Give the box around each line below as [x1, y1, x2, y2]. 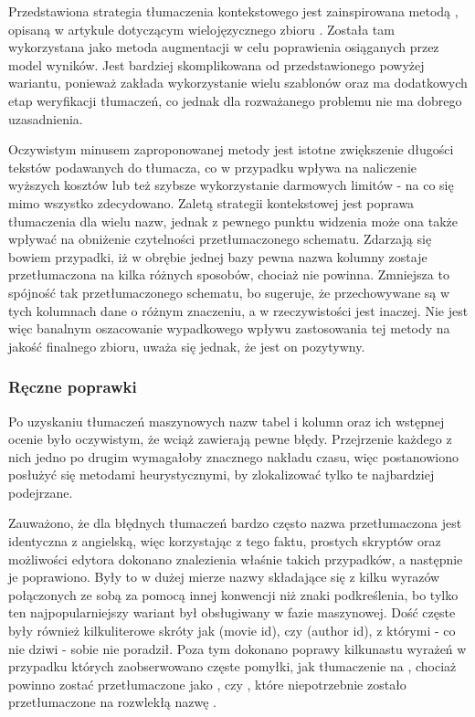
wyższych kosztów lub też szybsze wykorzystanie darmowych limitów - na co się [8, 175, 454, 195]
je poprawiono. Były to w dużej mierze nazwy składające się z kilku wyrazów [8, 567, 440, 586]
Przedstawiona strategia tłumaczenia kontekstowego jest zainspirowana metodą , [8, 2, 459, 20]
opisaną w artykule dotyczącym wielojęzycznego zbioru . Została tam [8, 19, 395, 38]
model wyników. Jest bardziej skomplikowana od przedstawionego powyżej [8, 55, 425, 74]
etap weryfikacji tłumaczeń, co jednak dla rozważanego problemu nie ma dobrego [8, 90, 462, 110]
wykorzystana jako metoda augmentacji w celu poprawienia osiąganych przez [8, 37, 439, 57]
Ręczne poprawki [8, 375, 137, 398]
